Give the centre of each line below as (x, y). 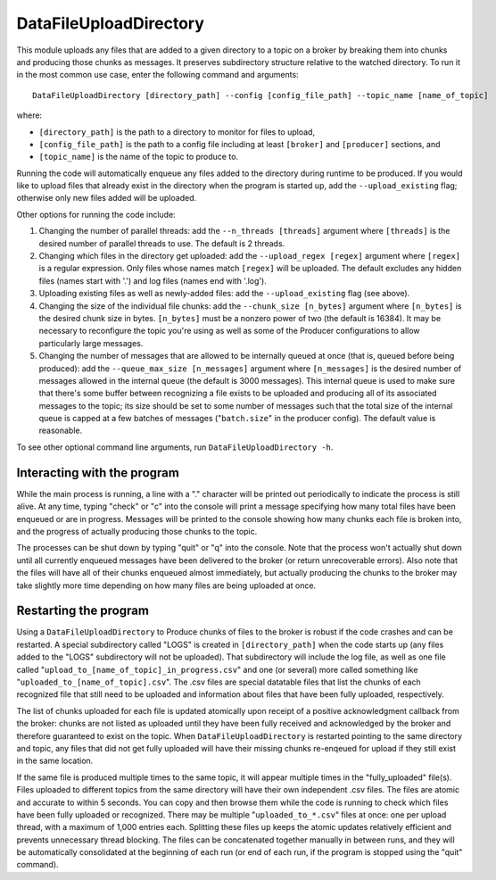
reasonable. (61, 431)
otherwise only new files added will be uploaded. (106, 198)
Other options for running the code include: (96, 214)
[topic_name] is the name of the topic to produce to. (139, 157)
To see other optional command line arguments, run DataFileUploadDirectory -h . (175, 447)
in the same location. (55, 761)
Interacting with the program (98, 473)
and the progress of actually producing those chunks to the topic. (137, 531)
